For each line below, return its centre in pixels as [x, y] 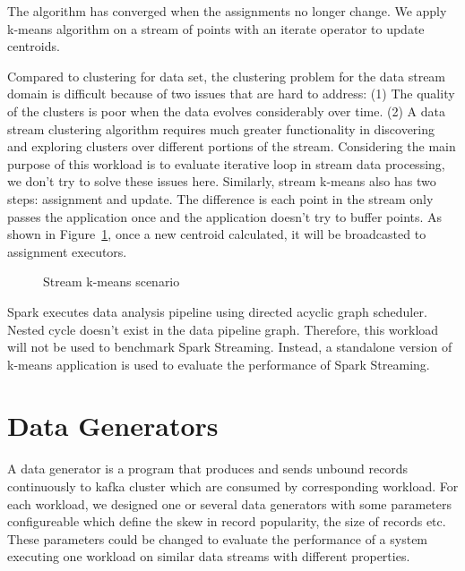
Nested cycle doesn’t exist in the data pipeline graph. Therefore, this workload [223, 329]
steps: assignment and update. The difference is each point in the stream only [220, 198]
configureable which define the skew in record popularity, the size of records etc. [227, 521]
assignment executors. [67, 251]
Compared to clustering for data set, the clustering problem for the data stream [227, 76]
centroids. [34, 46]
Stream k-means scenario [112, 281]
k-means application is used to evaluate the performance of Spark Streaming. [219, 364]
